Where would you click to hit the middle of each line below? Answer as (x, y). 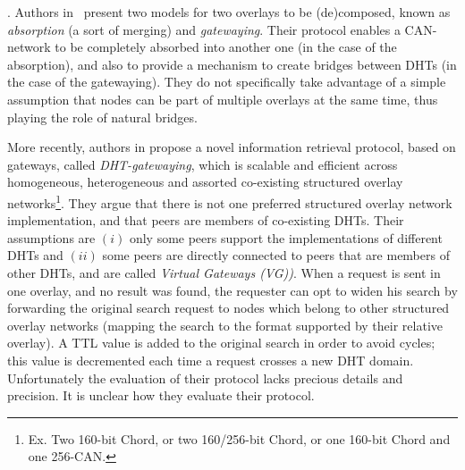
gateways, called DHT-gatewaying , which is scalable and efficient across (203, 164)
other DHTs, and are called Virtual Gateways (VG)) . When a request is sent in (224, 272)
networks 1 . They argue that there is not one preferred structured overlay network (230, 201)
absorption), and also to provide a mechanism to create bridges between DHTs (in (232, 64)
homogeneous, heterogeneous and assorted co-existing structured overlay (205, 182)
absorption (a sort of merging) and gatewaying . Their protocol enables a (204, 29)
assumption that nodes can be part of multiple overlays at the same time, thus (223, 99)
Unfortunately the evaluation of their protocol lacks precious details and (205, 378)
